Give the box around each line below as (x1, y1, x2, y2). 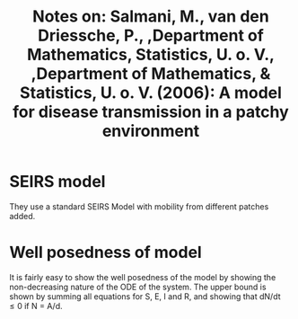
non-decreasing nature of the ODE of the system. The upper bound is (9, 281, 267, 292)
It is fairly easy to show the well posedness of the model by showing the (9, 271, 276, 282)
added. (9, 210, 36, 221)
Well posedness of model (9, 243, 202, 262)
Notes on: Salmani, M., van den (32, 6, 269, 27)
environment (101, 121, 200, 141)
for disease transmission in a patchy (13, 102, 289, 122)
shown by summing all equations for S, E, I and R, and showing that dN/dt (9, 290, 281, 302)
